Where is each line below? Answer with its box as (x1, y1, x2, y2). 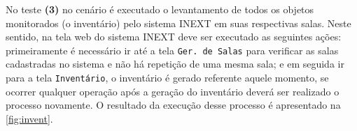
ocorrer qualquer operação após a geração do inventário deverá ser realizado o (6, 84, 339, 98)
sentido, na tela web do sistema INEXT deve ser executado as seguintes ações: (6, 29, 342, 44)
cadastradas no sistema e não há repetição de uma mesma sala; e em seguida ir (6, 56, 344, 71)
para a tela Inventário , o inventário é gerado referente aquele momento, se (6, 70, 329, 85)
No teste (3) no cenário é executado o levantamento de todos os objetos (6, 2, 314, 16)
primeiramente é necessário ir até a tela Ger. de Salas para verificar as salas (6, 43, 339, 57)
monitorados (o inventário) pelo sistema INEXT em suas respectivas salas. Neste (6, 15, 351, 30)
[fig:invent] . (6, 111, 53, 125)
